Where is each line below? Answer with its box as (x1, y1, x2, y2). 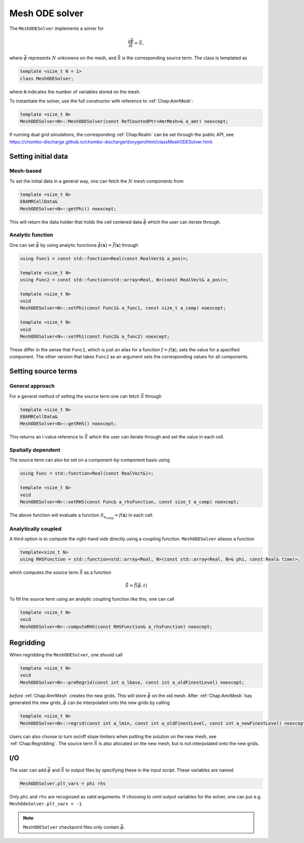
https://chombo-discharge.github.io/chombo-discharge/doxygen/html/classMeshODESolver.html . (9, 138, 214, 144)
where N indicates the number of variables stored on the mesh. (9, 89, 141, 95)
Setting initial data (9, 152, 68, 161)
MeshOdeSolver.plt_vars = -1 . (9, 801, 83, 807)
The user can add (9, 767, 47, 773)
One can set (9, 242, 35, 248)
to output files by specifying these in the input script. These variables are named (65, 767, 234, 773)
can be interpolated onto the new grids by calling (67, 700, 170, 706)
